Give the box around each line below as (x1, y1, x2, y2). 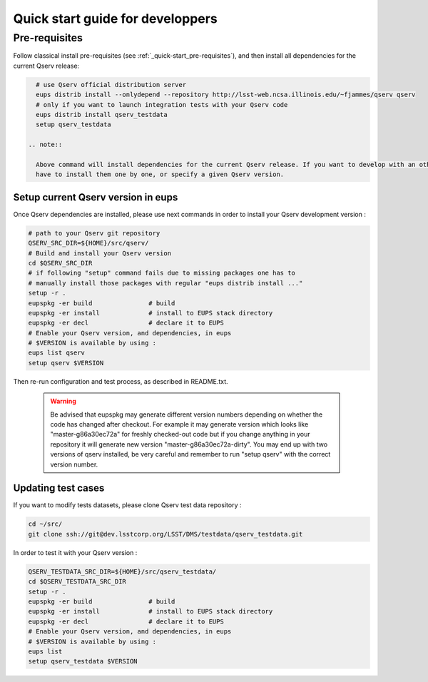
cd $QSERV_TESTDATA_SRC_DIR (28, 578, 126, 586)
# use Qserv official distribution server (36, 81, 187, 88)
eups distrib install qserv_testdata (36, 111, 168, 118)
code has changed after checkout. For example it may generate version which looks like (50, 420, 309, 428)
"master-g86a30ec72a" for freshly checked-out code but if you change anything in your (50, 430, 310, 439)
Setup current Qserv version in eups (13, 191, 178, 203)
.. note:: (28, 141, 63, 149)
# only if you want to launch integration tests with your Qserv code (36, 101, 288, 108)
